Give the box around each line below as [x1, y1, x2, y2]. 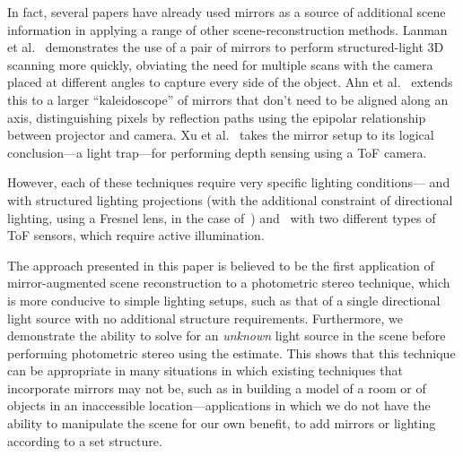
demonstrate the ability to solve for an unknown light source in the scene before [7, 326, 446, 345]
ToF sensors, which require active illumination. [7, 226, 265, 245]
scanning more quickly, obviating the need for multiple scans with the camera [7, 55, 433, 73]
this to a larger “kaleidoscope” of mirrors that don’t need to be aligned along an [7, 90, 449, 108]
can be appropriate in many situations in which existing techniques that [7, 361, 404, 380]
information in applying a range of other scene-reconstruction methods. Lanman [7, 20, 448, 39]
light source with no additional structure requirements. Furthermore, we [7, 308, 403, 327]
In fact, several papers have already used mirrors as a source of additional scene [7, 3, 446, 21]
